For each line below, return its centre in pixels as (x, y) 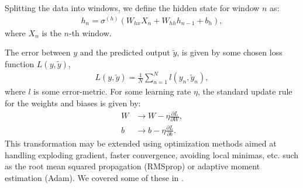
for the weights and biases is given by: (73, 102)
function (20, 63)
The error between (38, 52)
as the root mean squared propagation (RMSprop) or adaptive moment (132, 166)
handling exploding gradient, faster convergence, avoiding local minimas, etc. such (152, 154)
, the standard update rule (245, 91)
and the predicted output (125, 52)
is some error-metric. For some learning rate (112, 91)
